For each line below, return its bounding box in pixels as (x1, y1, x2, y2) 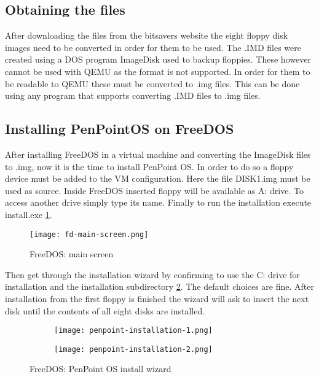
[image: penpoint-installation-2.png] (54, 344, 213, 354)
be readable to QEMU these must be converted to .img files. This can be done (5, 77, 300, 90)
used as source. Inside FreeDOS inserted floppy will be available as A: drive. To (5, 184, 304, 196)
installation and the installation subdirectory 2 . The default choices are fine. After (5, 280, 314, 293)
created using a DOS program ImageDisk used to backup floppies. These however (5, 53, 311, 66)
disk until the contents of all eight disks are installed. (5, 304, 205, 317)
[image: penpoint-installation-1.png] (54, 326, 213, 335)
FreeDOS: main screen (30, 247, 114, 260)
